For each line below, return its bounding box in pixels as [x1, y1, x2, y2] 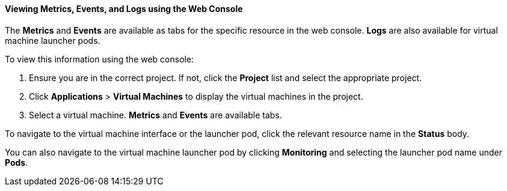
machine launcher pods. [5, 35, 100, 46]
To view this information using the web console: [5, 53, 194, 64]
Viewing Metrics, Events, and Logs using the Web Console [5, 4, 243, 14]
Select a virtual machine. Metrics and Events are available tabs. [29, 109, 282, 120]
